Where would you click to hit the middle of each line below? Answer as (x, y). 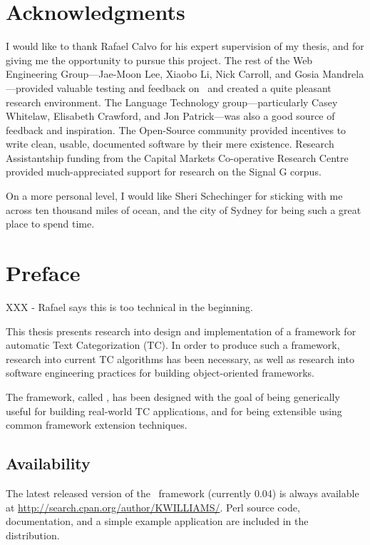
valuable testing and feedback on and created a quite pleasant (194, 87)
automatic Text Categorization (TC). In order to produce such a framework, (173, 345)
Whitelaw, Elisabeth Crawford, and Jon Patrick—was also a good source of (170, 116)
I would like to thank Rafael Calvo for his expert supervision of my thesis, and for (185, 46)
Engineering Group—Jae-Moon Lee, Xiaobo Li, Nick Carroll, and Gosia (163, 74)
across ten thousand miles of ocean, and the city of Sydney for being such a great (184, 209)
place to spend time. (50, 224)
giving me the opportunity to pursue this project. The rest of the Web (159, 60)
